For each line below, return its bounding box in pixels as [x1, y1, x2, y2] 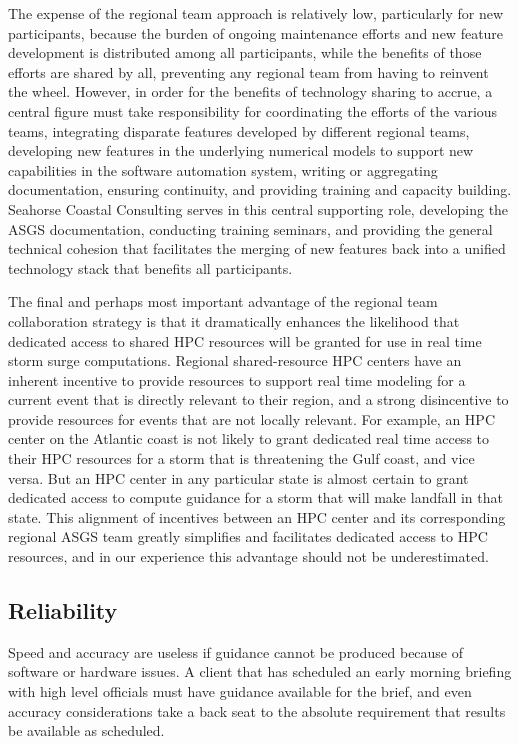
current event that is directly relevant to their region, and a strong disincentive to [8, 389, 509, 410]
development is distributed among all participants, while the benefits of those [8, 42, 482, 63]
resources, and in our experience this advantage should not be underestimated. [8, 546, 489, 567]
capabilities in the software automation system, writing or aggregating [8, 159, 438, 180]
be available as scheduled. [8, 720, 165, 741]
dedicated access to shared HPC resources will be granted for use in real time [8, 330, 482, 351]
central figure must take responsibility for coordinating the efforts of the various [8, 100, 498, 121]
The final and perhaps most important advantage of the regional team [8, 291, 438, 312]
